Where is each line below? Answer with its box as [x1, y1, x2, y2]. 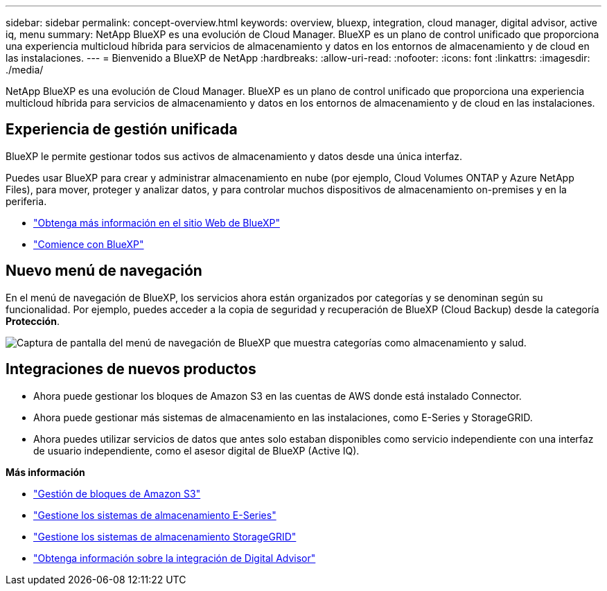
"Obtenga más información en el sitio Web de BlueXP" [33, 216, 280, 229]
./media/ [6, 64, 44, 76]
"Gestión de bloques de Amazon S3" [33, 487, 201, 500]
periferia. [6, 195, 47, 207]
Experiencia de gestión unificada [6, 121, 238, 139]
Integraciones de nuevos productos [6, 360, 256, 378]
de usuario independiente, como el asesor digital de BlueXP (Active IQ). [33, 444, 360, 457]
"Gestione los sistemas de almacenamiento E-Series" [33, 509, 276, 521]
